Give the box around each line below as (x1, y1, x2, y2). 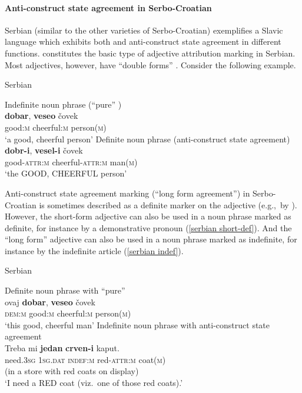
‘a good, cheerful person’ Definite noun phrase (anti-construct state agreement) (5, 132, 290, 145)
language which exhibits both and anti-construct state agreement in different (5, 35, 281, 48)
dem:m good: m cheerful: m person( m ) (5, 307, 131, 319)
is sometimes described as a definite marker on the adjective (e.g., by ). (39, 198, 297, 211)
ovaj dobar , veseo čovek (5, 295, 95, 308)
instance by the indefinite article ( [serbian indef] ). (5, 244, 184, 257)
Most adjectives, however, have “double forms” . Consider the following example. (5, 58, 296, 71)
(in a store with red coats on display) (5, 365, 139, 377)
